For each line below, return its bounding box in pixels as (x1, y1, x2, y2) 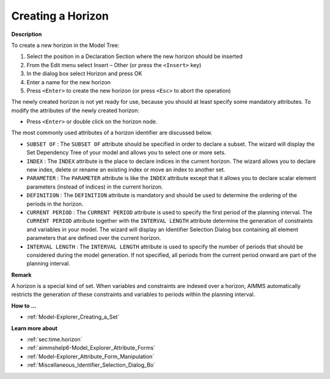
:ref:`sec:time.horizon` (26, 336, 82, 343)
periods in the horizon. (26, 200, 84, 208)
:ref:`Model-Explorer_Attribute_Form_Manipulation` (26, 353, 155, 360)
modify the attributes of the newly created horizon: (11, 107, 140, 114)
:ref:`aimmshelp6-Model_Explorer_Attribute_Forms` (26, 344, 156, 352)
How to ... (11, 302, 37, 309)
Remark (11, 271, 32, 278)
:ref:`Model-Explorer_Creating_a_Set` (26, 313, 120, 320)
